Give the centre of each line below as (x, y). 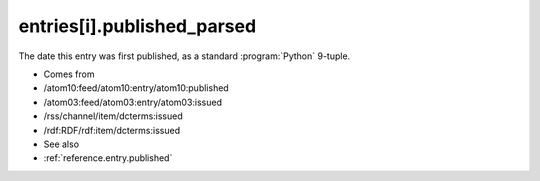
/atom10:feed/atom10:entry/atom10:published (136, 88)
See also (61, 144)
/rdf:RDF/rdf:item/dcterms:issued (111, 130)
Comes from (69, 74)
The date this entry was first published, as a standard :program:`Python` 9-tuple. (184, 56)
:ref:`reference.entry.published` (108, 158)
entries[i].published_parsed (137, 26)
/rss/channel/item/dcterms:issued (113, 116)
